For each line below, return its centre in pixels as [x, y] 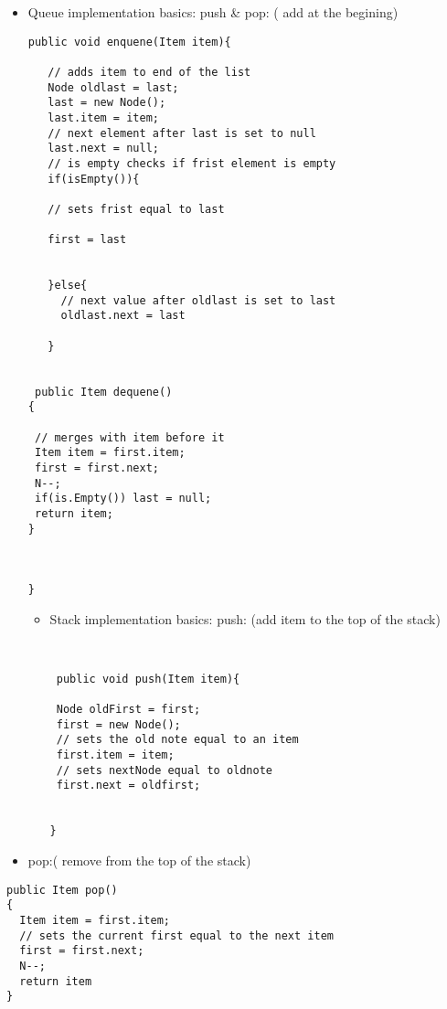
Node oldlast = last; [113, 87]
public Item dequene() [103, 392]
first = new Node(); [118, 724]
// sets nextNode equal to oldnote [165, 770]
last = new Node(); [107, 103]
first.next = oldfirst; [128, 786]
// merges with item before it [129, 437]
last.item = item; [103, 117]
